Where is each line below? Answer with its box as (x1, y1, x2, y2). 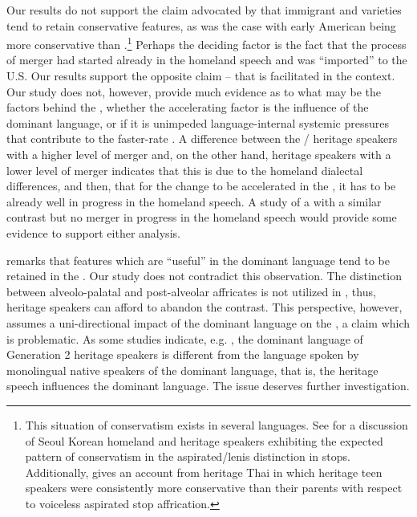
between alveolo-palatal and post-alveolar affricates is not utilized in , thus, (6, 283, 376, 299)
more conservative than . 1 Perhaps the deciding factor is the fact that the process (6, 34, 407, 52)
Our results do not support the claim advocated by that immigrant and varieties (6, 2, 402, 18)
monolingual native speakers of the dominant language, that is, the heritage (6, 361, 379, 378)
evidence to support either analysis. (6, 224, 180, 241)
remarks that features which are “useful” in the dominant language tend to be (6, 251, 390, 268)
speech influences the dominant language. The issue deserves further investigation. (6, 377, 410, 394)
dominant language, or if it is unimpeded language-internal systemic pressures (6, 114, 390, 131)
